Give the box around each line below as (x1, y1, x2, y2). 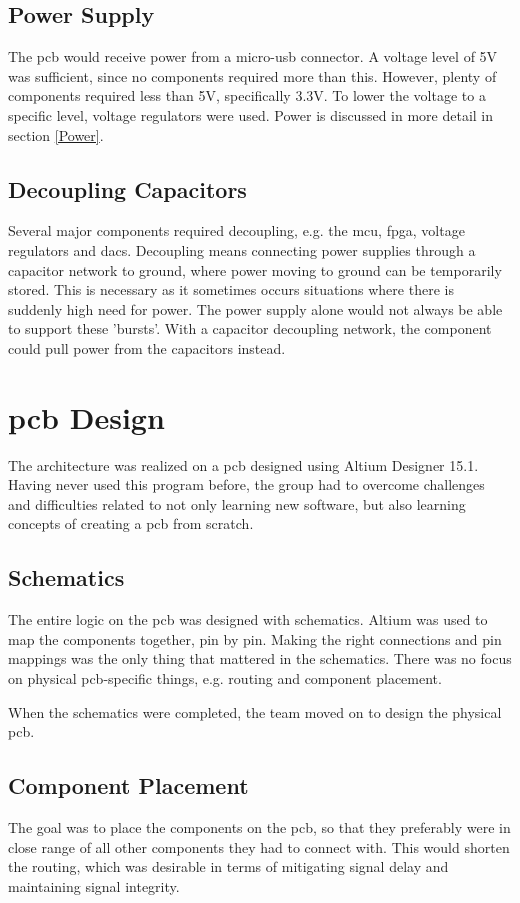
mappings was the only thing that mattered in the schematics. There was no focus (8, 648, 512, 669)
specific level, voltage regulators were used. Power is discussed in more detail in (8, 104, 494, 125)
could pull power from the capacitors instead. (8, 337, 286, 358)
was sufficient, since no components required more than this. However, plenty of (8, 65, 497, 86)
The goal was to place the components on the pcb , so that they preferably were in (8, 817, 511, 837)
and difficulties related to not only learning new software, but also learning (8, 493, 466, 514)
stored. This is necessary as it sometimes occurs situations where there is (8, 279, 454, 300)
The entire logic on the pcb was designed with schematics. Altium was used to (8, 609, 488, 630)
